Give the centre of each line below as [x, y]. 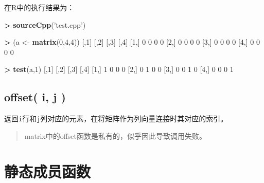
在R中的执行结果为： [39, 7]
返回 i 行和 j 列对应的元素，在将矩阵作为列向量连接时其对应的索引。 [116, 118]
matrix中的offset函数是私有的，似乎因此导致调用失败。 [116, 135]
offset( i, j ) [35, 97]
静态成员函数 [48, 171]
